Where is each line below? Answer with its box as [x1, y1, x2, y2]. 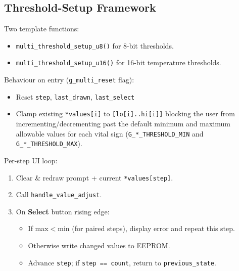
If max [28, 223, 49, 234]
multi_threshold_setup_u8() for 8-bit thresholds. [16, 40, 174, 51]
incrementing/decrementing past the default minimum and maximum [16, 118, 230, 129]
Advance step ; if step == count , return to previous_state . [28, 257, 216, 267]
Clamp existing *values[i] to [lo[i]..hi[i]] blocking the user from [16, 108, 235, 119]
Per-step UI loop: [4, 155, 58, 165]
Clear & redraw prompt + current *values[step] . [16, 172, 173, 183]
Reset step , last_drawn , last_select [16, 91, 135, 102]
